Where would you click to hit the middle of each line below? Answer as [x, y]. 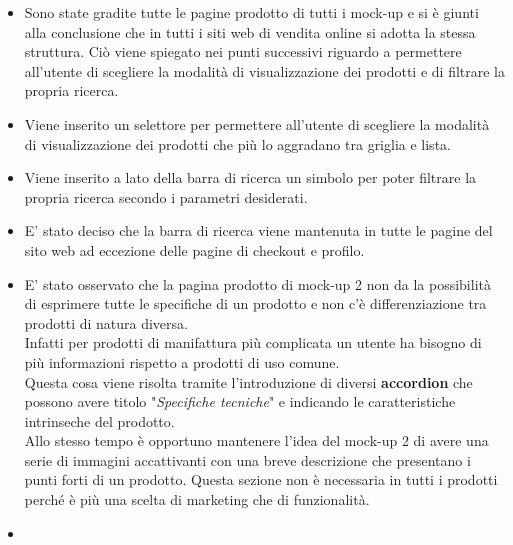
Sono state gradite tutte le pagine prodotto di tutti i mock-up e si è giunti [251, 12]
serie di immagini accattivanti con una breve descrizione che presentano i [247, 459]
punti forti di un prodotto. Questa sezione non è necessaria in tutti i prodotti [261, 479]
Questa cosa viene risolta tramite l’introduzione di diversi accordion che [248, 381]
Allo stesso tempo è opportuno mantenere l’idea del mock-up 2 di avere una [256, 440]
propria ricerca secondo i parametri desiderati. [166, 196]
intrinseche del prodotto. [99, 420]
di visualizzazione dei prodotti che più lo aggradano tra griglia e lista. [237, 143]
